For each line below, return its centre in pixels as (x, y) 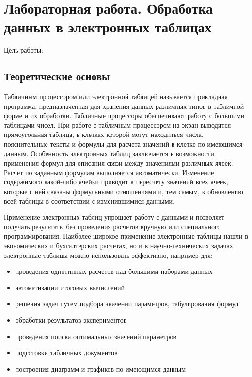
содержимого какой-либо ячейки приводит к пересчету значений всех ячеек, (116, 182)
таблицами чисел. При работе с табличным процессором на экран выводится (118, 125)
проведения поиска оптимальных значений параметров (96, 336)
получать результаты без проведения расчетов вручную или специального (112, 226)
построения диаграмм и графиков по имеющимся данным (101, 369)
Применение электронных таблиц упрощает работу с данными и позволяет (114, 217)
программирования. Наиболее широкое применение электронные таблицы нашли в (126, 236)
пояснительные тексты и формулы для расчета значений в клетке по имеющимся (123, 144)
